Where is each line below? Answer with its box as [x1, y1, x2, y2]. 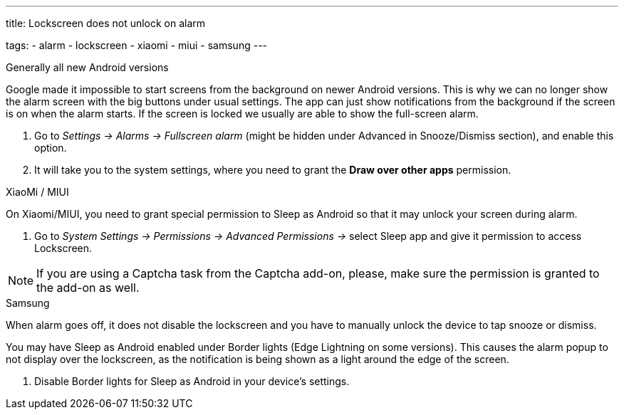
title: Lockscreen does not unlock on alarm [6, 17, 206, 29]
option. [34, 142, 67, 154]
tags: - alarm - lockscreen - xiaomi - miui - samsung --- [6, 39, 268, 51]
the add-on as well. [36, 280, 140, 295]
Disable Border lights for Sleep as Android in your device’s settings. [34, 375, 350, 387]
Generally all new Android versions [6, 61, 169, 73]
